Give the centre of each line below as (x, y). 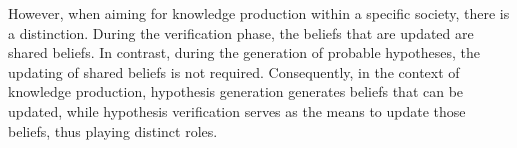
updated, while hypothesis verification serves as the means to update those (237, 110)
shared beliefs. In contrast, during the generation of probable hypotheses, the (244, 52)
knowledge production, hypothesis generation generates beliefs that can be (236, 91)
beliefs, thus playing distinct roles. (113, 130)
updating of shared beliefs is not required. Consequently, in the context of (234, 71)
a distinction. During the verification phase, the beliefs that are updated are (241, 32)
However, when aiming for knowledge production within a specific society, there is (259, 13)
